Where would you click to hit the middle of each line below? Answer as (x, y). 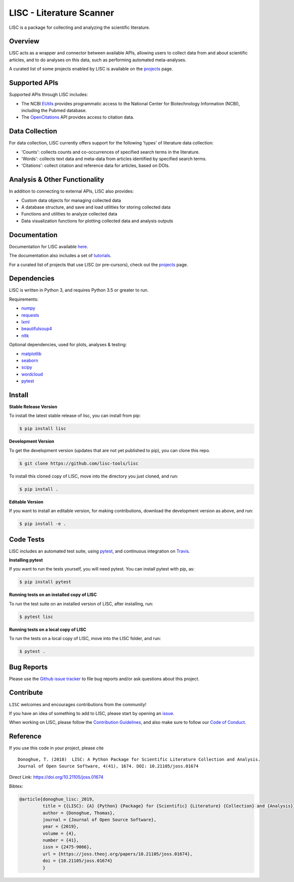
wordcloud (32, 374)
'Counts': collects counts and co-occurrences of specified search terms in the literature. (110, 152)
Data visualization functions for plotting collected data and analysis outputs (97, 221)
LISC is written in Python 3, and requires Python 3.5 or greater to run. (79, 290)
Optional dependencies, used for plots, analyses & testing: (68, 345)
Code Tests (27, 539)
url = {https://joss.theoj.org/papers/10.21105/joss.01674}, (118, 854)
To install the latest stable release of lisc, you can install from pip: (75, 416)
